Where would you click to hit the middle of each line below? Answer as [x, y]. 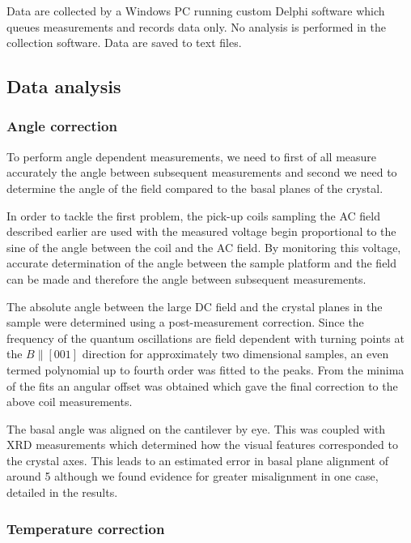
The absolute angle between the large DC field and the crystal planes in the [195, 306]
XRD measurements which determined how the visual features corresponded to [202, 445]
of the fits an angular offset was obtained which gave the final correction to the [202, 385]
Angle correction [62, 126]
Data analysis [64, 86]
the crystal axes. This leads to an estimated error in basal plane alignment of [197, 460]
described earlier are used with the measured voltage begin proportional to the [201, 231]
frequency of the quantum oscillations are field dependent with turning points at [205, 338]
